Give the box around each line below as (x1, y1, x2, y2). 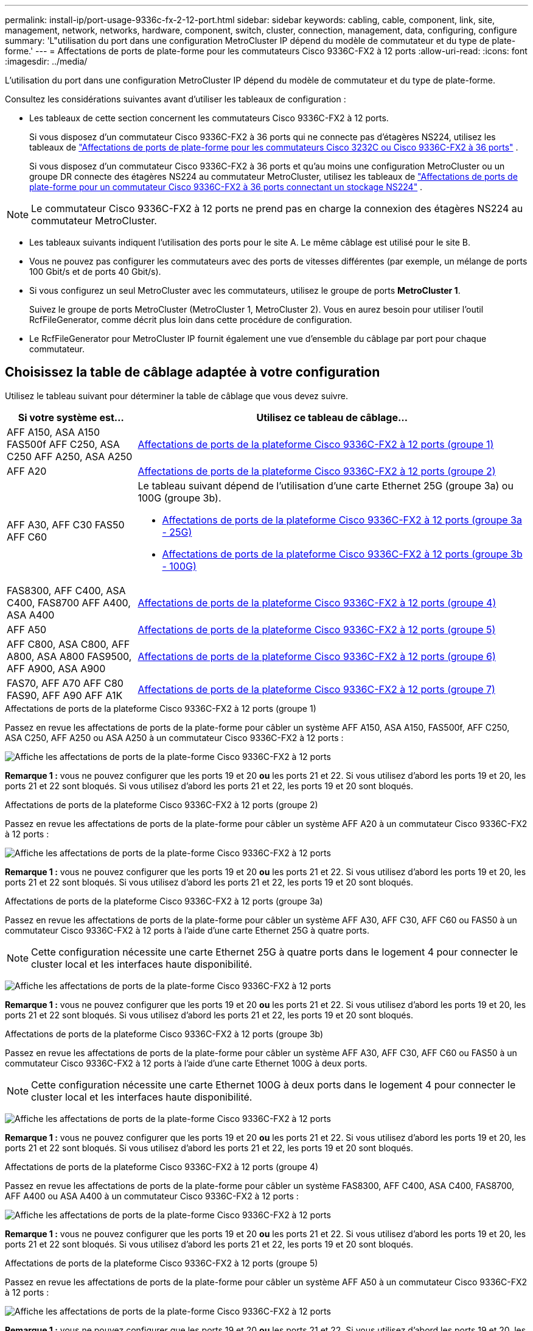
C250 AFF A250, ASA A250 (7, 450, 133, 463)
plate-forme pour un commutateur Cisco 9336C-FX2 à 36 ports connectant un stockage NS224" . (29, 182, 423, 192)
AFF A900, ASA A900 (7, 662, 106, 675)
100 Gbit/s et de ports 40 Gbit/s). (29, 266, 161, 277)
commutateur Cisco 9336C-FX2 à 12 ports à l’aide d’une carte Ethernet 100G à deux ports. (5, 1057, 368, 1068)
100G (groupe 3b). (138, 491, 221, 504)
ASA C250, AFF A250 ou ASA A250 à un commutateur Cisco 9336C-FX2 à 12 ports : (5, 732, 344, 743)
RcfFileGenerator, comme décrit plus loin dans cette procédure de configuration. (29, 314, 352, 325)
